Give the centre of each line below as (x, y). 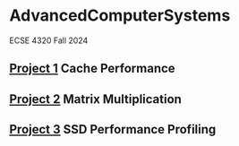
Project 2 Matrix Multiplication (95, 99)
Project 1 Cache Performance (93, 69)
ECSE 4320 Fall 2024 (49, 40)
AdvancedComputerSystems (120, 16)
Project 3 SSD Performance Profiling (113, 129)
